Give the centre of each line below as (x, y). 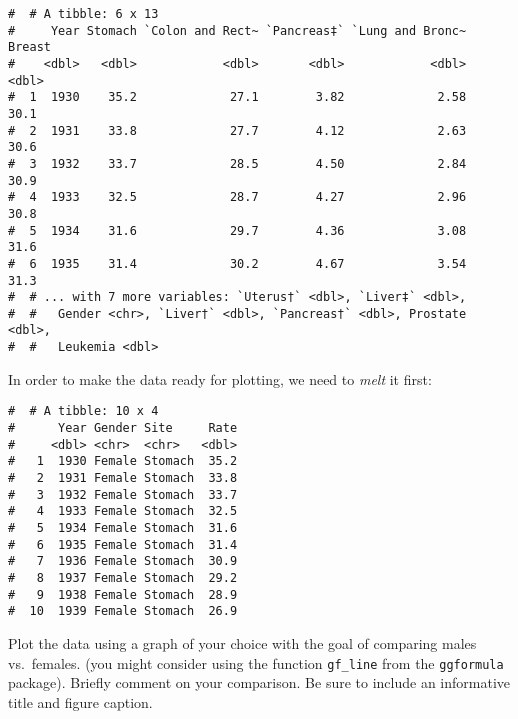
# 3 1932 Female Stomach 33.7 (123, 494)
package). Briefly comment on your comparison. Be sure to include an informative (259, 682)
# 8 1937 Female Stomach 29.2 (123, 577)
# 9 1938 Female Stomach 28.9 (123, 594)
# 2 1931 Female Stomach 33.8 (123, 478)
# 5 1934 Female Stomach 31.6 (123, 527)
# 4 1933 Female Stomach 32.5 (123, 511)
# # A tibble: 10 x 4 (83, 411)
